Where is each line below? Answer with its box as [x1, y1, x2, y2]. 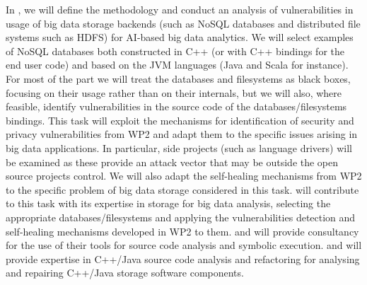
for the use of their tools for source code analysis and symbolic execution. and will [6, 238, 362, 252]
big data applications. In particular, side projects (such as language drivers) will [6, 140, 352, 155]
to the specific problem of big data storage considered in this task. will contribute [6, 182, 359, 197]
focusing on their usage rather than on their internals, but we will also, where [6, 85, 342, 100]
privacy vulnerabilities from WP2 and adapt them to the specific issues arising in [6, 127, 358, 141]
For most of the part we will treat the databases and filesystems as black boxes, [6, 71, 351, 86]
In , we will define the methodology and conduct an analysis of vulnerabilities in [6, 2, 354, 16]
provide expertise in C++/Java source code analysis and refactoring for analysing [6, 251, 360, 266]
